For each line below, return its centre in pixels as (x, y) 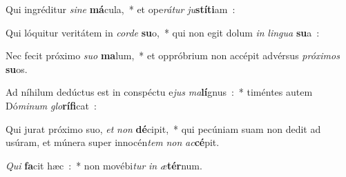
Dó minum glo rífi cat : (51, 105)
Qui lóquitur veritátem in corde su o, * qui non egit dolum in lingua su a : (163, 32)
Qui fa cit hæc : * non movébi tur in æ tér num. (104, 165)
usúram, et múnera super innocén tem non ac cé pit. (113, 142)
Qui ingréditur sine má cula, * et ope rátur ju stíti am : (121, 9)
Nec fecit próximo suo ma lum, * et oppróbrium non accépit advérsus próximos (173, 55)
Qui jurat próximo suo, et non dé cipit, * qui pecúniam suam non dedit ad (163, 128)
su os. (17, 69)
